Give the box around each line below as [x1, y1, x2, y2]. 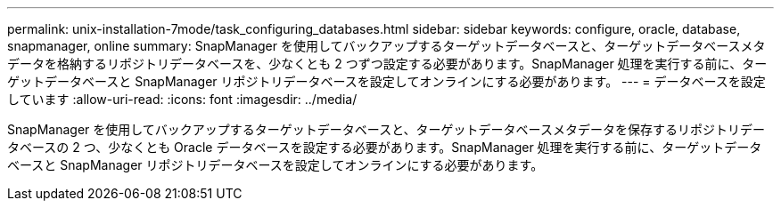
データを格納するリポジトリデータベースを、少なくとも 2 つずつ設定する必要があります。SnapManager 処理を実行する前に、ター [7, 56, 768, 71]
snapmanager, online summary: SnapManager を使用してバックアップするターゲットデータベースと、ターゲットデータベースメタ [7, 38, 766, 53]
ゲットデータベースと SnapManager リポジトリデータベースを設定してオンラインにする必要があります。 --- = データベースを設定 [7, 74, 766, 89]
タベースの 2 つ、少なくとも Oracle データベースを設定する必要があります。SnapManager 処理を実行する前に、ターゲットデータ [7, 140, 762, 155]
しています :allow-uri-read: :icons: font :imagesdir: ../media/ [7, 92, 358, 107]
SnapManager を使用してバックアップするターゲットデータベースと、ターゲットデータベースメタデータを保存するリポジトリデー [7, 122, 765, 137]
